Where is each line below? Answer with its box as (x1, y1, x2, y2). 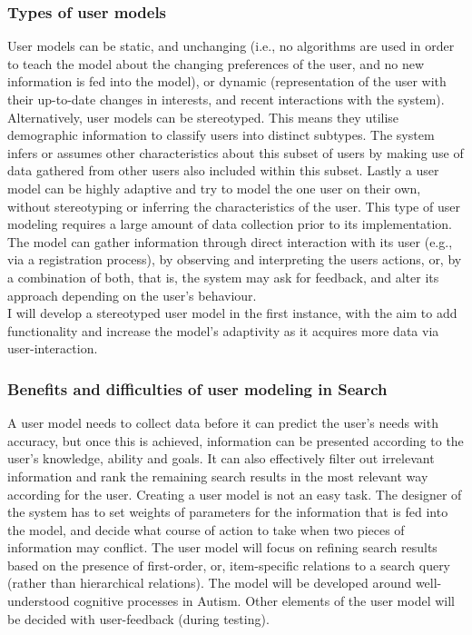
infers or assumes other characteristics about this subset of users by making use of (7, 143, 464, 162)
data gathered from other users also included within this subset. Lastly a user (7, 161, 439, 180)
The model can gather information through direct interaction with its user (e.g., (7, 232, 453, 251)
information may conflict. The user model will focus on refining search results (7, 538, 438, 557)
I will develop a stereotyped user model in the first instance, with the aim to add (7, 303, 457, 322)
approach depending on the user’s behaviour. (7, 285, 257, 304)
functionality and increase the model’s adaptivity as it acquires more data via (7, 321, 439, 340)
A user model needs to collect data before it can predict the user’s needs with (7, 413, 438, 432)
